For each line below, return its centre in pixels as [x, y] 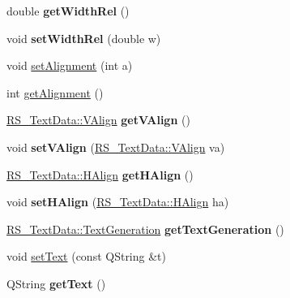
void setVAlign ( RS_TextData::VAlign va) [116, 147]
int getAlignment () [55, 92]
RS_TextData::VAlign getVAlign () [98, 120]
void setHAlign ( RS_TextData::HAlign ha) [118, 202]
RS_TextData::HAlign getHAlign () [100, 174]
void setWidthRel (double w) [84, 38]
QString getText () [56, 283]
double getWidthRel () [68, 11]
